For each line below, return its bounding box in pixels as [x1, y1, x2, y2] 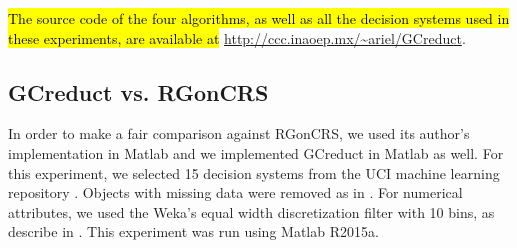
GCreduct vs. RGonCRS [8, 76, 269, 107]
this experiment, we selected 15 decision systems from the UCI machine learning [8, 162, 500, 183]
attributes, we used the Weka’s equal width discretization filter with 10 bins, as [8, 201, 495, 222]
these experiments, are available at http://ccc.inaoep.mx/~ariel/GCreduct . [8, 27, 466, 48]
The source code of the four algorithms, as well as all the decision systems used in [8, 8, 510, 28]
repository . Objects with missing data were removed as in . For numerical [8, 182, 463, 203]
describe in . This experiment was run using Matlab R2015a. [8, 221, 379, 242]
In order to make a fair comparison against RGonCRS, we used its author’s [8, 123, 470, 144]
